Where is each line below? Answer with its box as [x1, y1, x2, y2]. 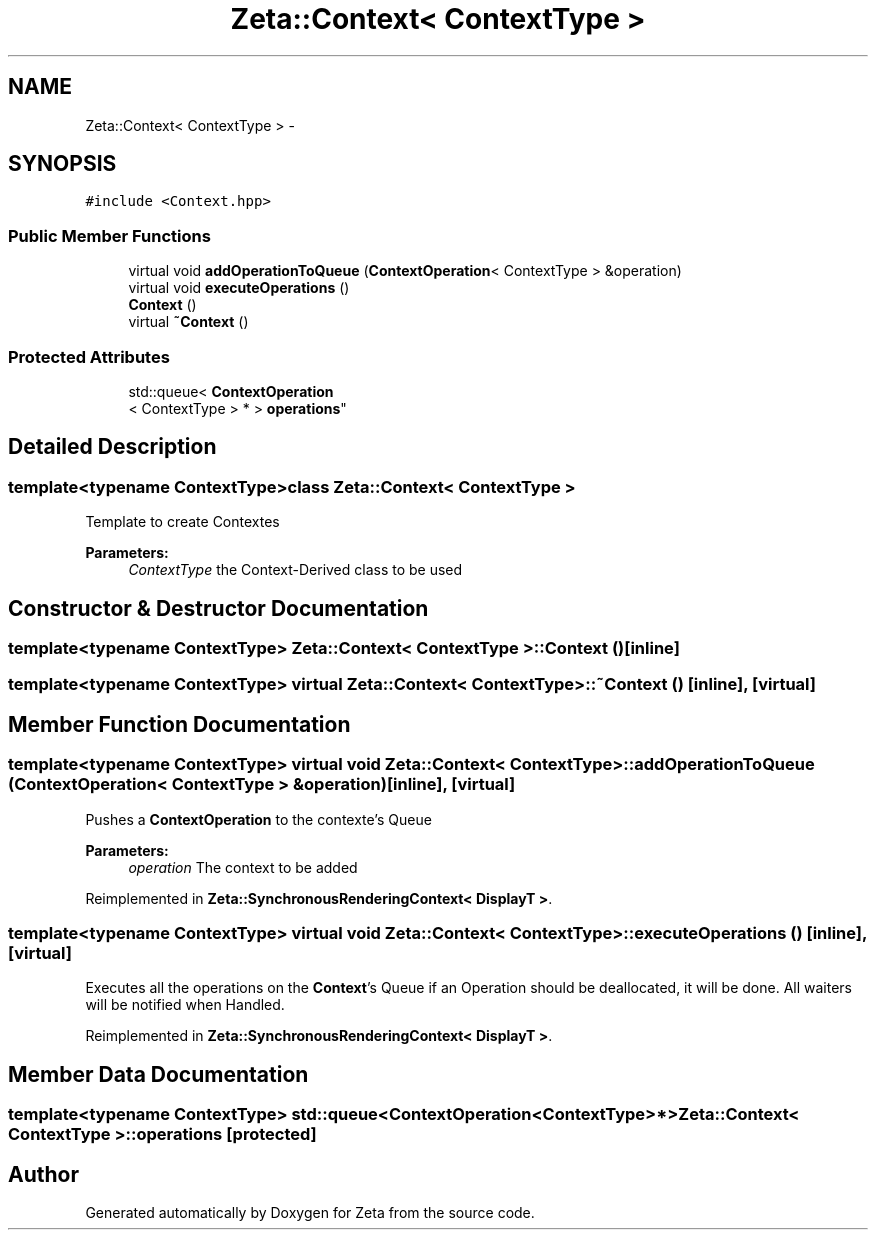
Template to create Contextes [85, 513, 280, 531]
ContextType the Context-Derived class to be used [128, 561, 463, 579]
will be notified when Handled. [85, 996, 285, 1014]
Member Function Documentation [8, 711, 351, 737]
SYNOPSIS [8, 151, 117, 177]
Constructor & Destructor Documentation [8, 595, 429, 621]
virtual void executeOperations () [128, 279, 350, 297]
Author [8, 1161, 79, 1187]
